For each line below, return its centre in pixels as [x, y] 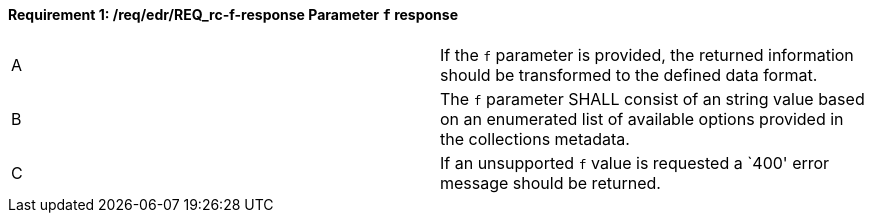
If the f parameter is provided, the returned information [647, 54]
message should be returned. [550, 182]
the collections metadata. [535, 138]
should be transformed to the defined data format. [629, 74]
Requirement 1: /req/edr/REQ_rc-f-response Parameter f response [233, 14]
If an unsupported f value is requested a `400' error [635, 162]
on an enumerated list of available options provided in [642, 118]
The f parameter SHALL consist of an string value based [652, 98]
